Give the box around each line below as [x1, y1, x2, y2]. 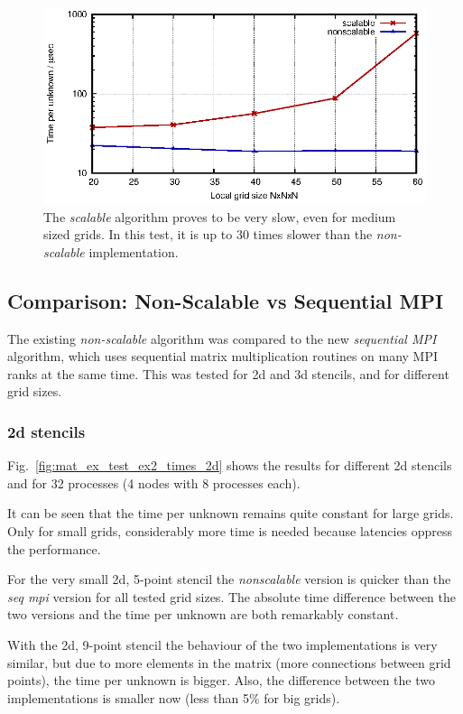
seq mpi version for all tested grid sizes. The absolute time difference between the [7, 587, 457, 606]
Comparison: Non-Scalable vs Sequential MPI [7, 286, 444, 314]
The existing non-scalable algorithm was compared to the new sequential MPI [7, 329, 437, 348]
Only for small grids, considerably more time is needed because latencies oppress [7, 522, 453, 541]
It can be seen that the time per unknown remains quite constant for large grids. [7, 504, 454, 523]
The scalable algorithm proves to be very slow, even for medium [43, 207, 396, 226]
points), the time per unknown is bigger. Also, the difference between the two [7, 671, 435, 690]
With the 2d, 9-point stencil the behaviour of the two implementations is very [7, 635, 438, 654]
